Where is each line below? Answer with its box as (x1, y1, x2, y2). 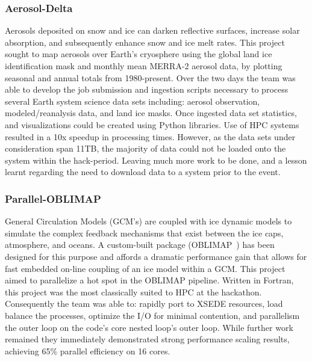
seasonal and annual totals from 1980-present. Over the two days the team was (5, 71, 296, 84)
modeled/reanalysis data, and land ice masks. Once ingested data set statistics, (5, 106, 297, 119)
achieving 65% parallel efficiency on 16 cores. (5, 344, 170, 357)
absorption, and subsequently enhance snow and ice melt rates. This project (5, 35, 285, 48)
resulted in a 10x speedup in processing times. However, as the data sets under (5, 130, 296, 143)
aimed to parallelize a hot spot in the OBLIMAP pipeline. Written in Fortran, (5, 274, 294, 286)
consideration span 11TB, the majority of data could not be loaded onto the (5, 142, 286, 155)
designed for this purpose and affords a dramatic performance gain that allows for (5, 250, 307, 262)
